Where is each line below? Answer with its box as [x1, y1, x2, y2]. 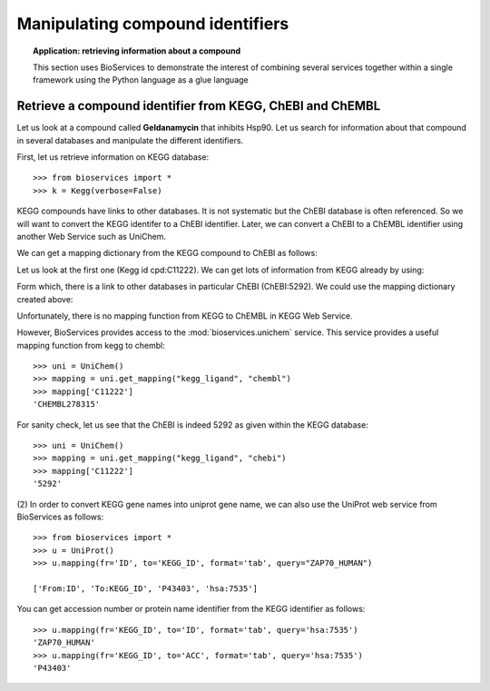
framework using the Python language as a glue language [33, 74, 249, 85]
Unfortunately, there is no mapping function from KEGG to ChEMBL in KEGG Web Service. [16, 310, 353, 321]
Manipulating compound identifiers [16, 14, 289, 34]
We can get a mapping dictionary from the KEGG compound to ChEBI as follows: [16, 248, 318, 259]
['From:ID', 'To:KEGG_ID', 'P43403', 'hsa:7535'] [33, 583, 259, 594]
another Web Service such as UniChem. [16, 231, 167, 242]
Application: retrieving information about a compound [33, 45, 240, 56]
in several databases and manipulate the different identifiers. [16, 134, 244, 145]
